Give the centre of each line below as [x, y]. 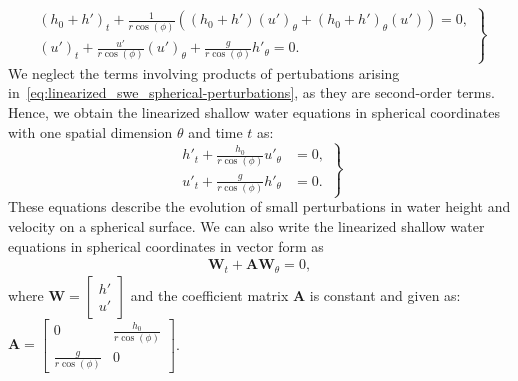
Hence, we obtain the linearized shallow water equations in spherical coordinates [254, 111]
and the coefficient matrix [209, 294]
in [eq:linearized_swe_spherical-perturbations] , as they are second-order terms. [251, 92]
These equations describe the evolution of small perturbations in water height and [259, 206]
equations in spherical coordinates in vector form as [166, 245]
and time [215, 131]
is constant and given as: [385, 294]
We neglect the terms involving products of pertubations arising [204, 72]
